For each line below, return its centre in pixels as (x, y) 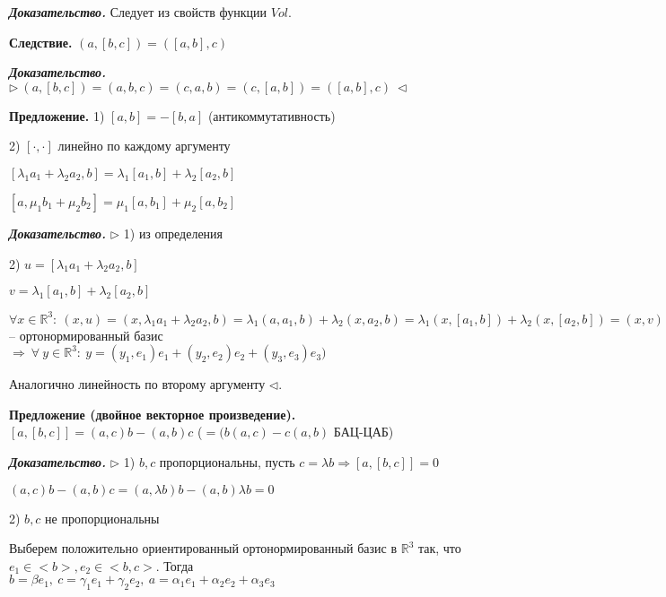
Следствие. (41, 42)
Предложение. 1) (57, 115)
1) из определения (173, 233)
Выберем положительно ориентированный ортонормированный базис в (203, 548)
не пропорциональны (102, 518)
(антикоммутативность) (272, 115)
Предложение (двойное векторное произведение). (153, 414)
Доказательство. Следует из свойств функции (138, 12)
